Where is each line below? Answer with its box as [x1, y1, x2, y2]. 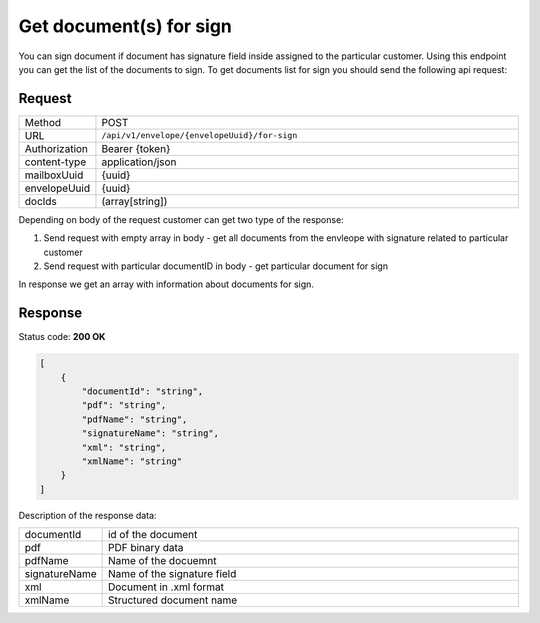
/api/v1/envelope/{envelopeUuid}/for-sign [101, 130, 298, 141]
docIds [24, 194, 57, 208]
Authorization [24, 141, 89, 155]
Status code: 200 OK [18, 331, 106, 343]
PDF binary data [107, 541, 184, 555]
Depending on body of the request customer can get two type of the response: [18, 213, 344, 225]
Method [24, 115, 62, 129]
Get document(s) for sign [18, 15, 232, 37]
